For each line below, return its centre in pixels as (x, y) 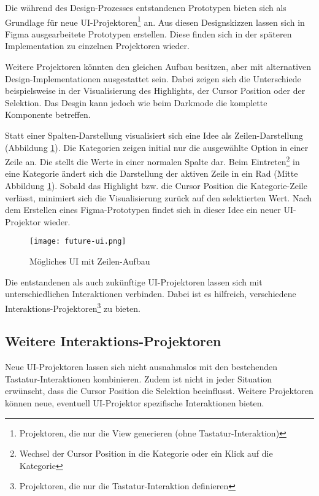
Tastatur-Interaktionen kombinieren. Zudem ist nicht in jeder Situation (139, 378)
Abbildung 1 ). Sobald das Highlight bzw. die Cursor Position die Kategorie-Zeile (156, 186)
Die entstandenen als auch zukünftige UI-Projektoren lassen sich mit (134, 281)
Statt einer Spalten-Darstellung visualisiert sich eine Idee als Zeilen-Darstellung (154, 135)
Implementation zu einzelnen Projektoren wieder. (97, 46)
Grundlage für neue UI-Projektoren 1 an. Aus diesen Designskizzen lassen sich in (155, 21)
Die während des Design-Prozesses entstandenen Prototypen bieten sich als (146, 7)
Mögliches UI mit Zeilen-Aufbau (90, 261)
